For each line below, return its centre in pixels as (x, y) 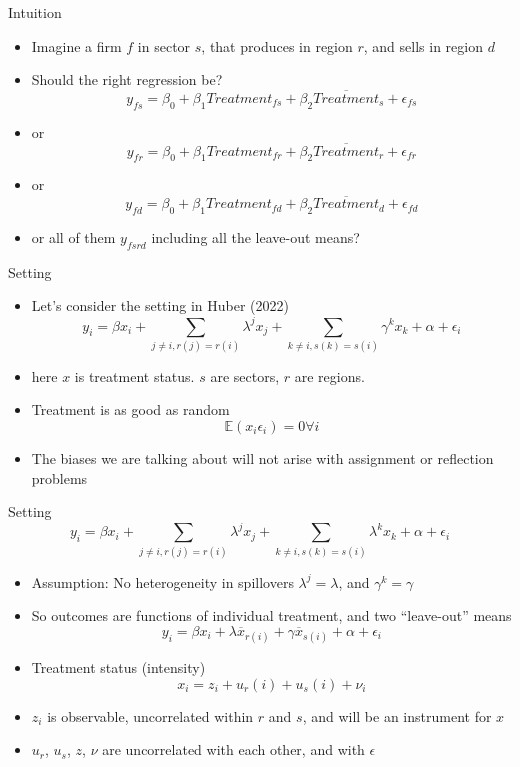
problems (59, 477)
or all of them (73, 237)
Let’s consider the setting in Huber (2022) (160, 305)
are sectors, (245, 375)
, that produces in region (277, 45)
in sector (164, 45)
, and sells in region (423, 45)
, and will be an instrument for (397, 715)
